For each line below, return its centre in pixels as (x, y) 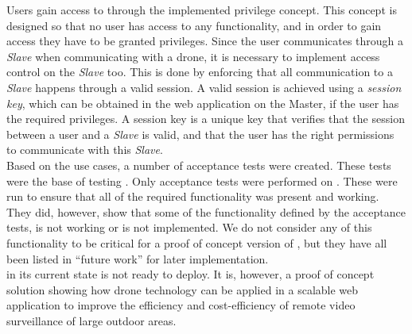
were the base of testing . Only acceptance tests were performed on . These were (202, 180)
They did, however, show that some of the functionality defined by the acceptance (206, 211)
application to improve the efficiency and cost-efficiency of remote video (181, 305)
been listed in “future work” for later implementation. (138, 258)
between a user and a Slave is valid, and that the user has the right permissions (200, 134)
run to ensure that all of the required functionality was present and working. (193, 196)
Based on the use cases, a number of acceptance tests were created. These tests (199, 165)
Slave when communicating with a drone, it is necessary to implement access (193, 56)
